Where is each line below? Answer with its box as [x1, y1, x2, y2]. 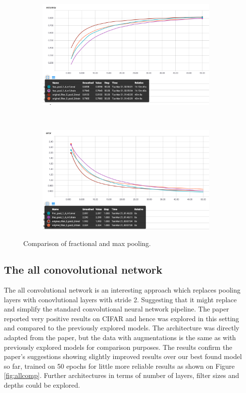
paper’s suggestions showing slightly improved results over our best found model [4, 351, 242, 361]
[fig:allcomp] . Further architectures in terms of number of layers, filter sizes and [4, 370, 239, 380]
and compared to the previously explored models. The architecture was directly [4, 323, 240, 333]
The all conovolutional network [4, 262, 163, 277]
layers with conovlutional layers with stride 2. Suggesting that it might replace [4, 294, 237, 304]
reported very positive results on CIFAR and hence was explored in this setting [4, 313, 239, 323]
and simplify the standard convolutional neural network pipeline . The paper [4, 304, 229, 314]
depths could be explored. [4, 380, 80, 390]
